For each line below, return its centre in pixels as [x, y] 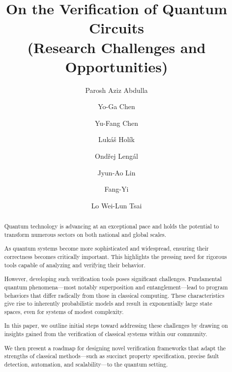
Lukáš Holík [116, 139]
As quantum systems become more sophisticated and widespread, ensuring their [106, 248]
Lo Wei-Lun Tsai [116, 205]
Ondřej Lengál [116, 156]
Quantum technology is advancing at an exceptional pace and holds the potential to [112, 226]
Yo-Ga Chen [116, 106]
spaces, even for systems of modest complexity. [64, 311]
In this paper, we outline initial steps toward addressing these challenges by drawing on [116, 326]
